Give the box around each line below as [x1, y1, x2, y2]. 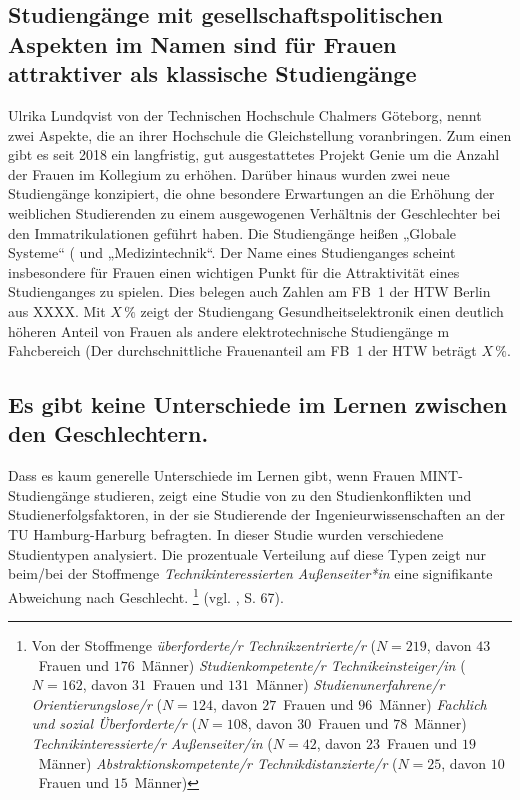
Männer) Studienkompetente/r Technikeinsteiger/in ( [141, 654, 466, 675]
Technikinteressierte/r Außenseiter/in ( [31, 733, 273, 754]
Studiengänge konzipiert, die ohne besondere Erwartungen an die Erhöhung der [8, 183, 495, 204]
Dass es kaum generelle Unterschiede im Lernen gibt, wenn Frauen [8, 465, 416, 486]
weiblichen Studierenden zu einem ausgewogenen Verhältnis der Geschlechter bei [8, 202, 501, 223]
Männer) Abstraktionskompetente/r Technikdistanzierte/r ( [38, 752, 398, 773]
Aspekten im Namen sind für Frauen [8, 28, 397, 59]
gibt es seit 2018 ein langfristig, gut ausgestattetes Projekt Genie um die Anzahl [8, 144, 500, 165]
